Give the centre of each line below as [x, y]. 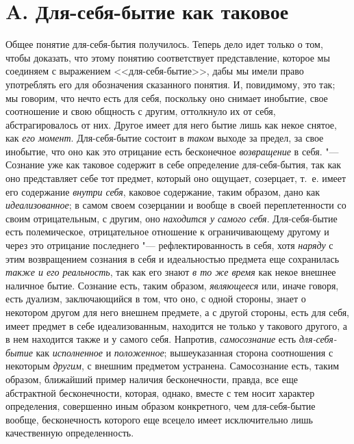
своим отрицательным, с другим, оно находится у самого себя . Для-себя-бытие [172, 218]
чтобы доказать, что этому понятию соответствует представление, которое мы [168, 57]
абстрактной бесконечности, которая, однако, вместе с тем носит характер [160, 392]
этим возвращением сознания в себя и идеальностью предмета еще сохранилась [173, 258]
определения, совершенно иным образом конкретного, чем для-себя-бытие [161, 406]
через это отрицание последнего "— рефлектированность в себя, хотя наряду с [169, 245]
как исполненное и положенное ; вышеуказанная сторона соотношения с [185, 352]
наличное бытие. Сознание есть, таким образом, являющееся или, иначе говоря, [172, 285]
